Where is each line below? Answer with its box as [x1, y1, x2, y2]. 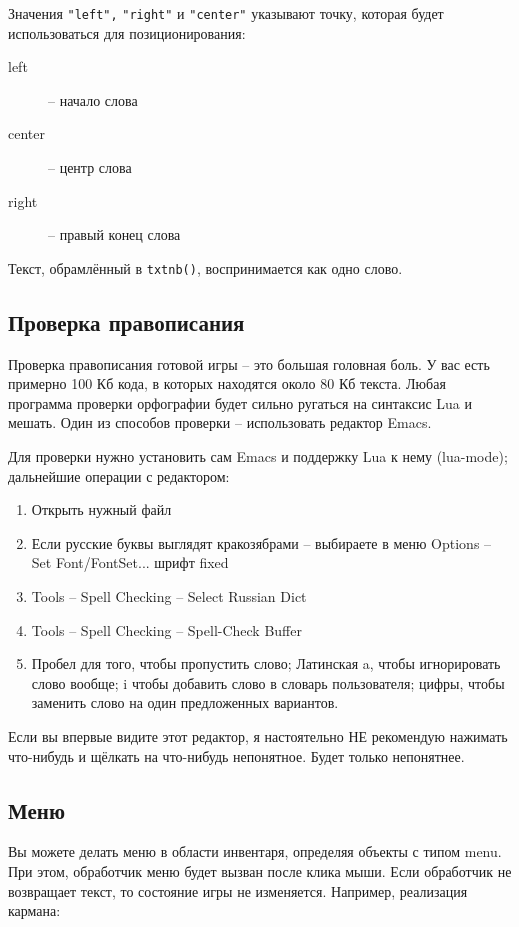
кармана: [8, 900, 61, 921]
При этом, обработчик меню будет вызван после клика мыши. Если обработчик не [8, 860, 512, 881]
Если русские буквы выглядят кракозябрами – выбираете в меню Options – [31, 532, 492, 553]
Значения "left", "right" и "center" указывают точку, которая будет [8, 3, 444, 23]
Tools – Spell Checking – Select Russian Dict [31, 586, 307, 607]
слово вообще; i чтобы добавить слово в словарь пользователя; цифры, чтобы [31, 672, 505, 693]
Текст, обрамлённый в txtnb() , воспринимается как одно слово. [8, 257, 403, 278]
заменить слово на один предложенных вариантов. [31, 692, 339, 713]
